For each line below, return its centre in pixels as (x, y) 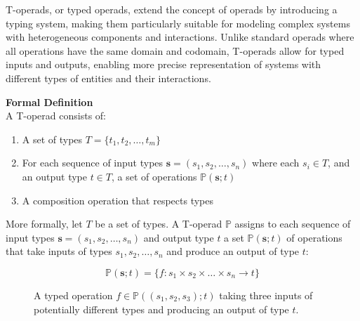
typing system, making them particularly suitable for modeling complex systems (178, 23)
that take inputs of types (59, 251)
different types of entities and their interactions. (108, 78)
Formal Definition (49, 101)
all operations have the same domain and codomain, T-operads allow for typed (175, 50)
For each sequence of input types (93, 163)
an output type (54, 176)
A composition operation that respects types (118, 200)
